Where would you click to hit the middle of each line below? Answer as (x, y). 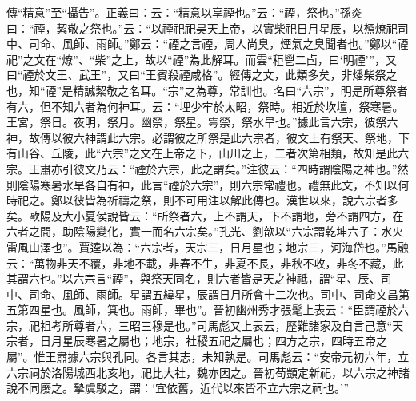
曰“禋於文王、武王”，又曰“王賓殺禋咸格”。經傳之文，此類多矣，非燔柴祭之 (202, 75)
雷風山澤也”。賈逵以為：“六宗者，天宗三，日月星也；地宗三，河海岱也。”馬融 (208, 246)
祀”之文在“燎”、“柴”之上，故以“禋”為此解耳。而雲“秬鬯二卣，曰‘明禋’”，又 (202, 59)
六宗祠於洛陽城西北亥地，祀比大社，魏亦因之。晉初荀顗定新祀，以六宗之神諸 (208, 372)
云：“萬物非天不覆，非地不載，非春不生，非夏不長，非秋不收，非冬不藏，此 (205, 262)
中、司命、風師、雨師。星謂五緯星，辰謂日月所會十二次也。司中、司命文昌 (202, 294)
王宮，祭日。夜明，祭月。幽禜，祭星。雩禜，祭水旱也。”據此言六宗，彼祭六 (202, 122)
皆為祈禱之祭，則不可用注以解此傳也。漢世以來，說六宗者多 (241, 200)
